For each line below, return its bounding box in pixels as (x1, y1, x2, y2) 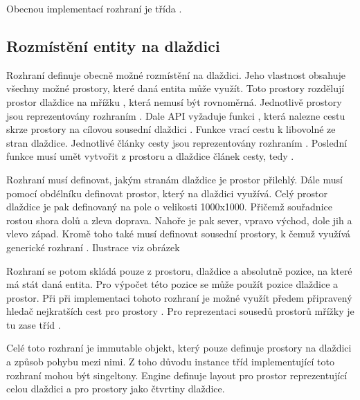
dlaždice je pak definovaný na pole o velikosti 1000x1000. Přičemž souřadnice (6, 199, 332, 214)
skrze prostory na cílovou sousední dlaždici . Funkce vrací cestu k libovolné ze (6, 122, 336, 136)
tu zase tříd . (6, 317, 61, 331)
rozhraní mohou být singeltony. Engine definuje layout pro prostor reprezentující (6, 367, 348, 382)
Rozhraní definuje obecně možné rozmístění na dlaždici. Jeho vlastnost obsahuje (6, 67, 345, 82)
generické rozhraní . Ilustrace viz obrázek (6, 239, 180, 254)
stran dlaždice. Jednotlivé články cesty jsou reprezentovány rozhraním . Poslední (6, 135, 348, 149)
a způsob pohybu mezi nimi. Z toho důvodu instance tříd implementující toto (6, 354, 334, 369)
